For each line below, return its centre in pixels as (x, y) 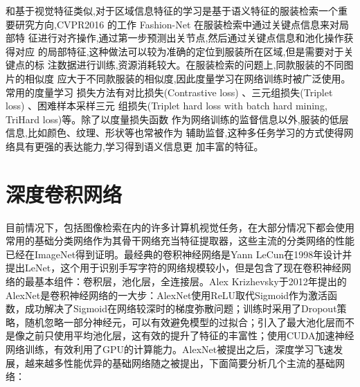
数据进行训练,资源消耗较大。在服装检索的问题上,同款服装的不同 (200, 65)
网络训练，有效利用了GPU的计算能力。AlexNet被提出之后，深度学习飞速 (170, 349)
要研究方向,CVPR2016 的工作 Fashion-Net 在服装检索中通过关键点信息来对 (173, 24)
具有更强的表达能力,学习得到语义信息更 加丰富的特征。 (139, 146)
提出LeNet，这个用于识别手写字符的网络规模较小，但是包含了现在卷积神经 (174, 268)
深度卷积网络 (64, 193)
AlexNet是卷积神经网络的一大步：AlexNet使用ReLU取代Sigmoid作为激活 (167, 295)
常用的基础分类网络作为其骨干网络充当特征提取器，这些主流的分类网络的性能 (180, 241)
